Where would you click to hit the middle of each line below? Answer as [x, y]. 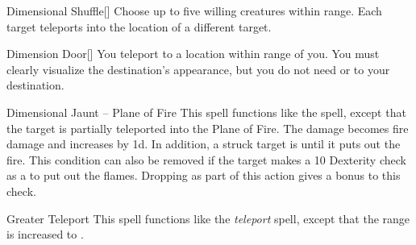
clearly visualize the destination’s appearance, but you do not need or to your [198, 69]
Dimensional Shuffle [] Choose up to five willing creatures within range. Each [194, 10]
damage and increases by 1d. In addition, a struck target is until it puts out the [204, 144]
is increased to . [45, 234]
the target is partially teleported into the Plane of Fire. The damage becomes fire [208, 128]
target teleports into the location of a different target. [139, 26]
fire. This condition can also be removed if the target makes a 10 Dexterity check [206, 159]
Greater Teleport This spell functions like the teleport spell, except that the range [208, 218]
